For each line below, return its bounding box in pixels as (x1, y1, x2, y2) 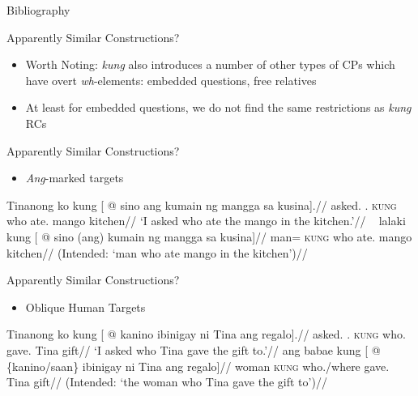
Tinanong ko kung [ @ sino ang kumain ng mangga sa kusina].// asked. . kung (6, 196, 397, 213)
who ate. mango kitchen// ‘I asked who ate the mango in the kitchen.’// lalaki (6, 212, 406, 229)
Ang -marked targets (25, 169, 124, 186)
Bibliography (6, 2, 70, 18)
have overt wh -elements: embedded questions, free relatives (25, 71, 317, 88)
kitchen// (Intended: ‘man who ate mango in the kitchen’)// (6, 244, 308, 261)
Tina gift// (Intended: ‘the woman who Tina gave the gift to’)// (6, 373, 327, 390)
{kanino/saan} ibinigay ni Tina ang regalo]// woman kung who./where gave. (6, 357, 390, 374)
